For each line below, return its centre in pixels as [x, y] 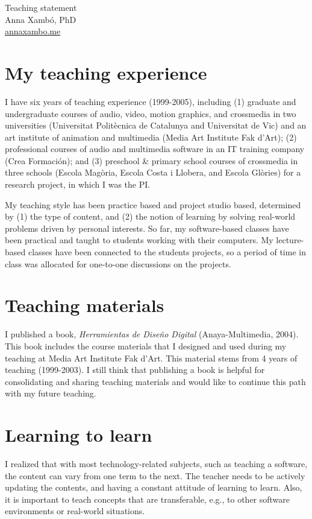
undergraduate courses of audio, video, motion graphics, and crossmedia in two [151, 113]
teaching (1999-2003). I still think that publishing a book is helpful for [135, 370]
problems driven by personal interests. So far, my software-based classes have [147, 228]
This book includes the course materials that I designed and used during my [146, 345]
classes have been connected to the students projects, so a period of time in [167, 252]
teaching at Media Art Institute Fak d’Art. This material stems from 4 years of [151, 358]
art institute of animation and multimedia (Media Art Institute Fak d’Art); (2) [151, 137]
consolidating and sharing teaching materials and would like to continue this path [155, 381]
